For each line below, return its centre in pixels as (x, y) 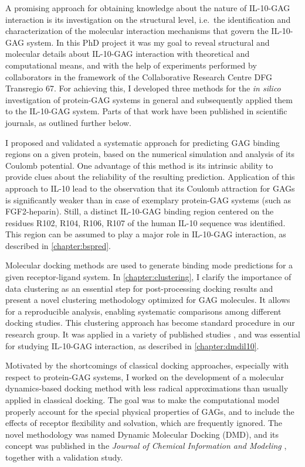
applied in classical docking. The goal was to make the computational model (143, 400)
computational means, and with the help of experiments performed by (131, 65)
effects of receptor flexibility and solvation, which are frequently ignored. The (144, 423)
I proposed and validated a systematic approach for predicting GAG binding (143, 142)
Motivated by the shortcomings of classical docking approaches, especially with (147, 365)
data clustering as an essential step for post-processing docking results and (139, 288)
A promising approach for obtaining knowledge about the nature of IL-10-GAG (148, 8)
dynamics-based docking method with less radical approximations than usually (147, 388)
